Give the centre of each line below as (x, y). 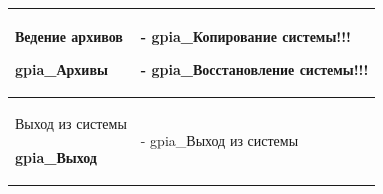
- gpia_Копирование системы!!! (246, 35)
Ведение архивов (69, 35)
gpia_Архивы (61, 69)
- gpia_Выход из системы (219, 139)
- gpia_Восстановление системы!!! (254, 69)
